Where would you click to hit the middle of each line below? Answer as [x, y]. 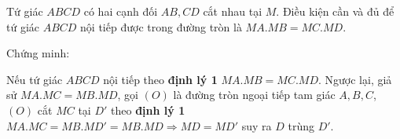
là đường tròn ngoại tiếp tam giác [254, 95]
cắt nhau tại [233, 11]
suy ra [257, 125]
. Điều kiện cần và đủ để [335, 11]
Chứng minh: [38, 53]
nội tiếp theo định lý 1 [160, 79]
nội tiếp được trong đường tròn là [161, 26]
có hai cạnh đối [121, 11]
